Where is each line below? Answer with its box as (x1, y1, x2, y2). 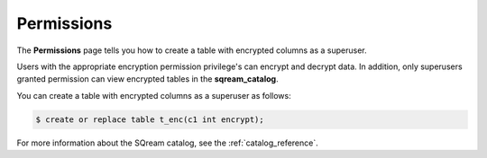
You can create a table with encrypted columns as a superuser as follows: (16, 90, 292, 101)
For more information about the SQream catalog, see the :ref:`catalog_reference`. (16, 137, 319, 148)
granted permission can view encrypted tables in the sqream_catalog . (16, 74, 279, 84)
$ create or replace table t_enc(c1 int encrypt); (35, 114, 265, 125)
